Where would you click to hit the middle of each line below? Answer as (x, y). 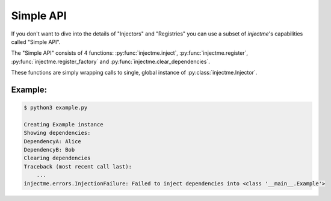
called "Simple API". (36, 42)
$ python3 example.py (56, 108)
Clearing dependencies (57, 158)
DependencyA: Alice (52, 141)
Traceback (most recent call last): (78, 166)
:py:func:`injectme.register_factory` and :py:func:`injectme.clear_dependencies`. (110, 61)
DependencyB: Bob (49, 150)
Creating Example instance (63, 124)
